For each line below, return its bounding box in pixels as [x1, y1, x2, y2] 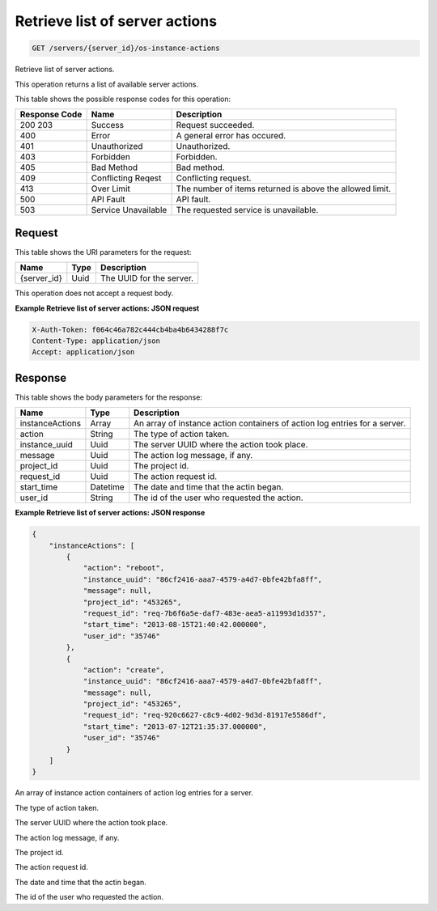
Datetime [90, 481, 125, 493]
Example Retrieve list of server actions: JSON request [15, 303, 200, 313]
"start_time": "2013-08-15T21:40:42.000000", [83, 620, 267, 629]
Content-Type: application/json [32, 336, 161, 345]
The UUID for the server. [100, 273, 194, 284]
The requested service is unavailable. [176, 205, 319, 216]
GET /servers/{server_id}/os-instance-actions [32, 44, 220, 53]
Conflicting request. [176, 172, 252, 184]
